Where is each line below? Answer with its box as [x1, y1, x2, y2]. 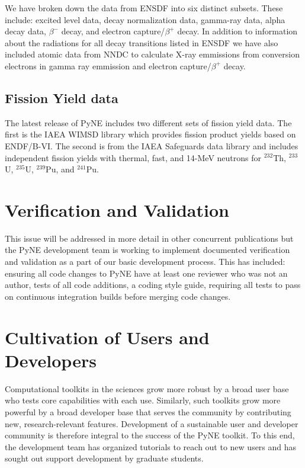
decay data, [5, 25, 46, 37]
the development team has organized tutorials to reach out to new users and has [5, 440, 297, 453]
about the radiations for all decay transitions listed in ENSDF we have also [5, 36, 278, 49]
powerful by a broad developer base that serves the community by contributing [5, 405, 291, 418]
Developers [5, 348, 97, 372]
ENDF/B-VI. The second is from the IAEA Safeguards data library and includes [5, 139, 298, 152]
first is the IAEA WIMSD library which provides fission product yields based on [5, 128, 296, 140]
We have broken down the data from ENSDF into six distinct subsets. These [5, 2, 283, 14]
